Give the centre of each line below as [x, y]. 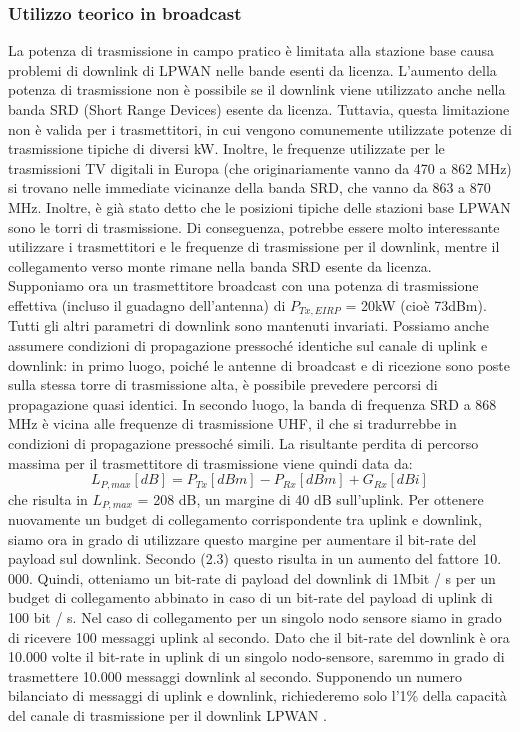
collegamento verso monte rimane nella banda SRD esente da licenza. [220, 265]
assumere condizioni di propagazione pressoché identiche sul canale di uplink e [248, 344]
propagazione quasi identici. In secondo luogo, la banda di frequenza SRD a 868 [252, 403]
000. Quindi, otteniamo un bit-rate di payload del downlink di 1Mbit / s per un [252, 577]
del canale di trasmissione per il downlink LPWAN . [167, 714]
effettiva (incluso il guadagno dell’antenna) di [147, 304]
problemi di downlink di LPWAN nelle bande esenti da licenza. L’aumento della [252, 69]
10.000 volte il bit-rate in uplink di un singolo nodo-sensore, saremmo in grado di [256, 656]
